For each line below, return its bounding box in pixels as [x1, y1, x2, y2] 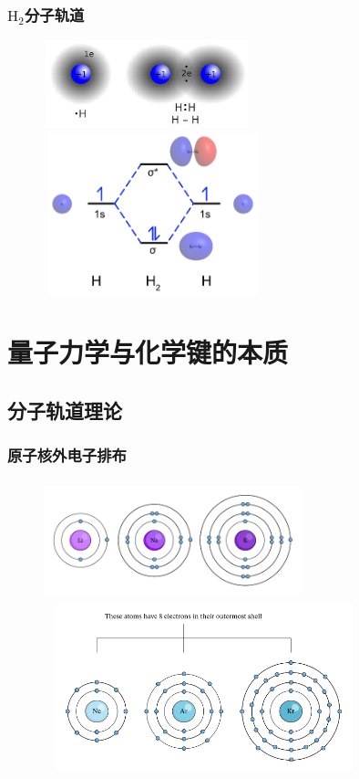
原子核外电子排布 [7, 444, 127, 467]
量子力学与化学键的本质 [7, 333, 289, 371]
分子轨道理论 [7, 395, 122, 424]
